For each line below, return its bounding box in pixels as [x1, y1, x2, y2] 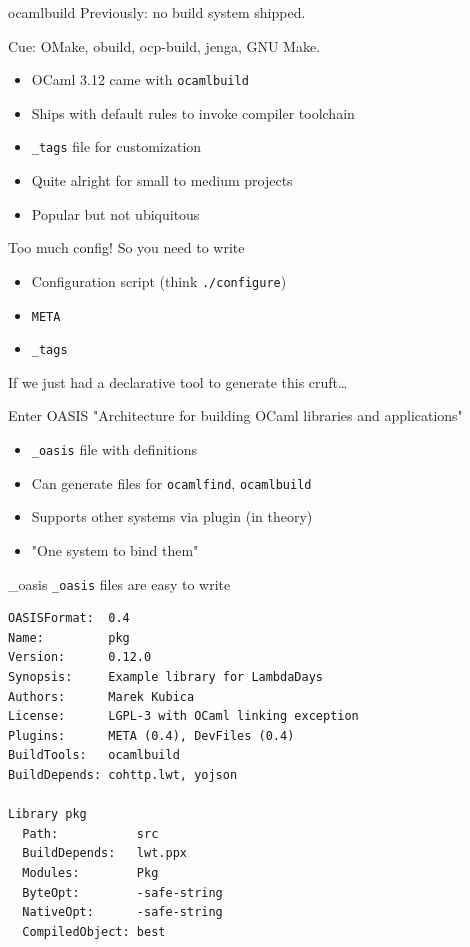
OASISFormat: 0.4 [8, 611, 130, 626]
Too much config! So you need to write [8, 237, 245, 258]
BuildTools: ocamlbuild [8, 748, 180, 763]
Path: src [22, 826, 159, 841]
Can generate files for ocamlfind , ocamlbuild [31, 472, 312, 493]
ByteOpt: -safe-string [22, 885, 223, 900]
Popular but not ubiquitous [31, 203, 200, 224]
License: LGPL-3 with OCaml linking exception [8, 709, 359, 724]
